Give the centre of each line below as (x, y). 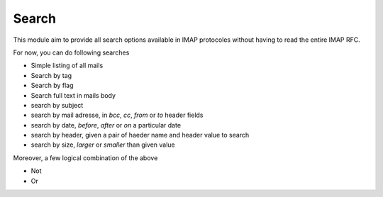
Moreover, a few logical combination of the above (85, 158)
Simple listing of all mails (67, 66)
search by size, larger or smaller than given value (103, 145)
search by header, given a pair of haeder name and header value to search (140, 135)
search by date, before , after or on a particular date (106, 125)
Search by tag (51, 75)
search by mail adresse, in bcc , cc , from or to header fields (117, 115)
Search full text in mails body (73, 95)
